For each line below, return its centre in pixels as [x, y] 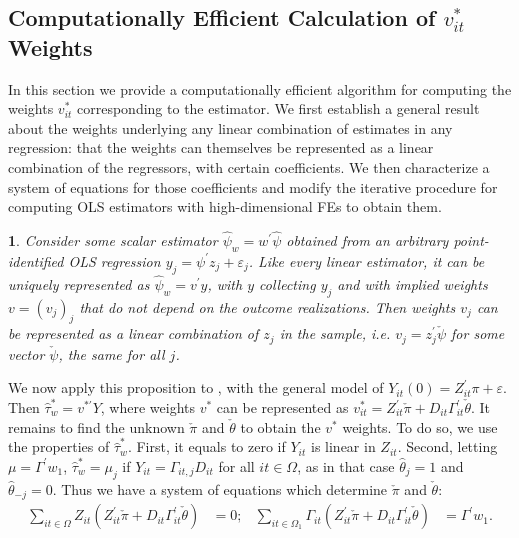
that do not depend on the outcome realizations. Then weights [267, 306]
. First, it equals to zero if [206, 446]
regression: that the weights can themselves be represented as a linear [221, 147]
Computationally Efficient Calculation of [222, 17]
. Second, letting [447, 446]
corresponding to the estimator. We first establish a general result [278, 108]
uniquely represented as [79, 283]
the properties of [59, 446]
